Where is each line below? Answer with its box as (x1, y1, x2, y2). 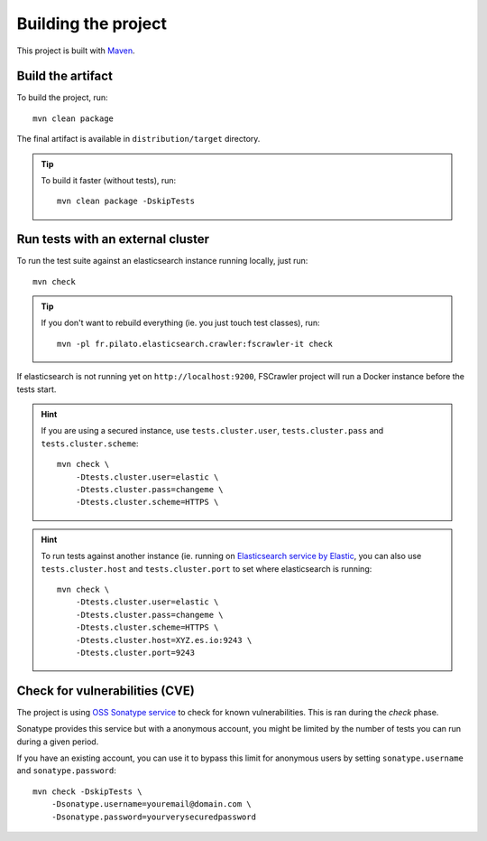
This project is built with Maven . (16, 45, 135, 56)
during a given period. (16, 736, 99, 747)
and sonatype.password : (16, 765, 116, 776)
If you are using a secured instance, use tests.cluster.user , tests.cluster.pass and (41, 425, 384, 436)
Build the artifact (16, 69, 113, 84)
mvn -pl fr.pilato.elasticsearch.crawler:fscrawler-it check (57, 339, 333, 349)
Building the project (16, 14, 167, 33)
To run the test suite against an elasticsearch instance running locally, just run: (16, 256, 308, 266)
